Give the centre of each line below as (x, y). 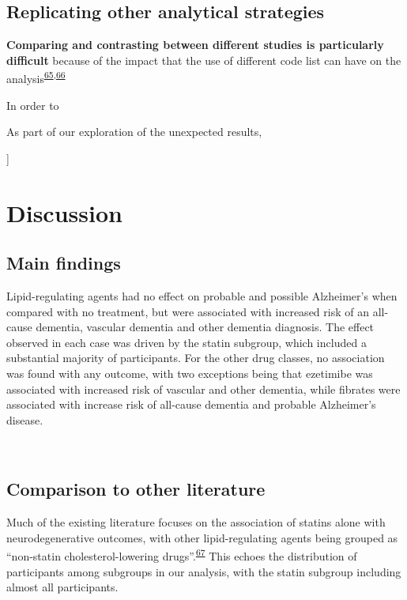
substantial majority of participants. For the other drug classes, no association (196, 358)
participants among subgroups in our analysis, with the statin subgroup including (204, 571)
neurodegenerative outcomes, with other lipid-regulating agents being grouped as (202, 537)
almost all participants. (62, 587)
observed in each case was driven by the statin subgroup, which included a (187, 342)
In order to (33, 105)
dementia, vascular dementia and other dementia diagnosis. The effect (205, 327)
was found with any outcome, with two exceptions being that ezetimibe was (190, 373)
